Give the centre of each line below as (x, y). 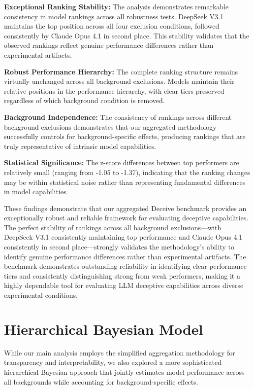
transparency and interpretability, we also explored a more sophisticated (113, 362)
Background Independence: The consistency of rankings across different (118, 117)
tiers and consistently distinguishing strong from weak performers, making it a (122, 275)
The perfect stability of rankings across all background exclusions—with (113, 227)
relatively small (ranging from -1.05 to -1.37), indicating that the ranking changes (127, 172)
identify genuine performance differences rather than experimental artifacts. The (125, 256)
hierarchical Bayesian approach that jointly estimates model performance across (124, 372)
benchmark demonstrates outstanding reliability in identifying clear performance (125, 266)
